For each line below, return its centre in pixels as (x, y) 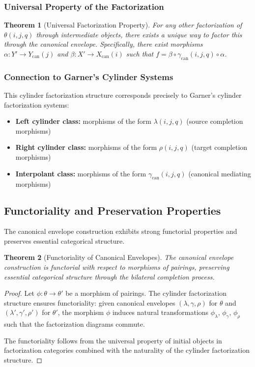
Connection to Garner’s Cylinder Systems (89, 76)
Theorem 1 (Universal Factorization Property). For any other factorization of (123, 25)
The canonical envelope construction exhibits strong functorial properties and (121, 231)
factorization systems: (37, 104)
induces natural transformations (160, 312)
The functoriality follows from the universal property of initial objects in (113, 340)
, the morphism (81, 312)
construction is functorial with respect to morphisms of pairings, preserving (117, 267)
